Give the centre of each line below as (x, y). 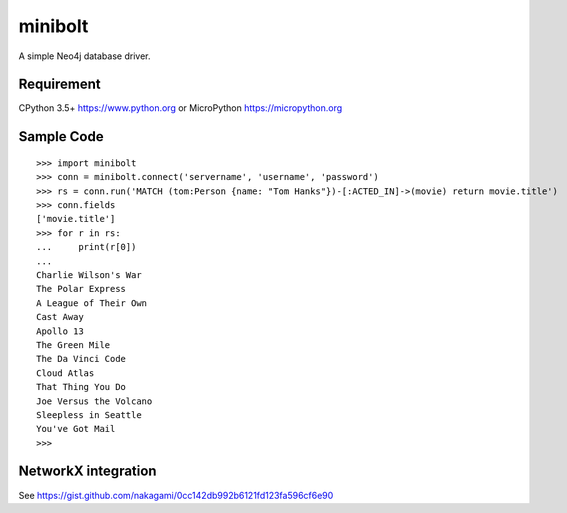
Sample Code (61, 136)
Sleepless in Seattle (89, 414)
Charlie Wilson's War (89, 274)
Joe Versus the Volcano (94, 401)
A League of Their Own (92, 303)
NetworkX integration (87, 471)
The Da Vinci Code (81, 359)
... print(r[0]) (86, 247)
